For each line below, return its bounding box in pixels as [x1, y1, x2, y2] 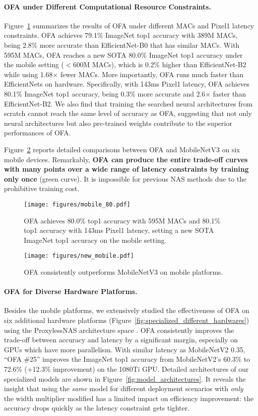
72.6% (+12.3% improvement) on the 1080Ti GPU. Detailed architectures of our [4, 363, 249, 374]
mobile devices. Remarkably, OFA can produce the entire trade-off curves [4, 154, 248, 164]
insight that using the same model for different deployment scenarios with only [4, 383, 244, 394]
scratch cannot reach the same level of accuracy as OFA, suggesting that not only [4, 108, 252, 118]
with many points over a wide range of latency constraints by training [4, 164, 249, 174]
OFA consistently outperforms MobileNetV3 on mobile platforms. [24, 266, 223, 277]
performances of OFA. [4, 127, 71, 138]
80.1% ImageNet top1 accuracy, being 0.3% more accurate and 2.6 [4, 88, 205, 99]
